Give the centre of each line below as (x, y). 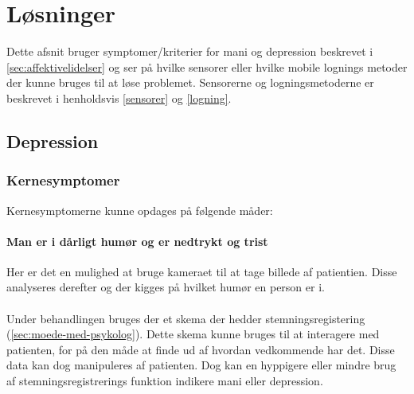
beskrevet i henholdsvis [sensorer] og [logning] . (119, 98)
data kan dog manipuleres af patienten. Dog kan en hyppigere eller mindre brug (201, 365)
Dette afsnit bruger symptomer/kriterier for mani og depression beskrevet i (190, 51)
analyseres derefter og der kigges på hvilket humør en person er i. (166, 287)
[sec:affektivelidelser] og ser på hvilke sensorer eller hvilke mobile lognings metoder (207, 66)
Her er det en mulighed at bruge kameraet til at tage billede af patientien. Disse (202, 271)
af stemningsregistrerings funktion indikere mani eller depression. (165, 381)
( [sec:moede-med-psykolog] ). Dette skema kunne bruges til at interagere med (193, 334)
